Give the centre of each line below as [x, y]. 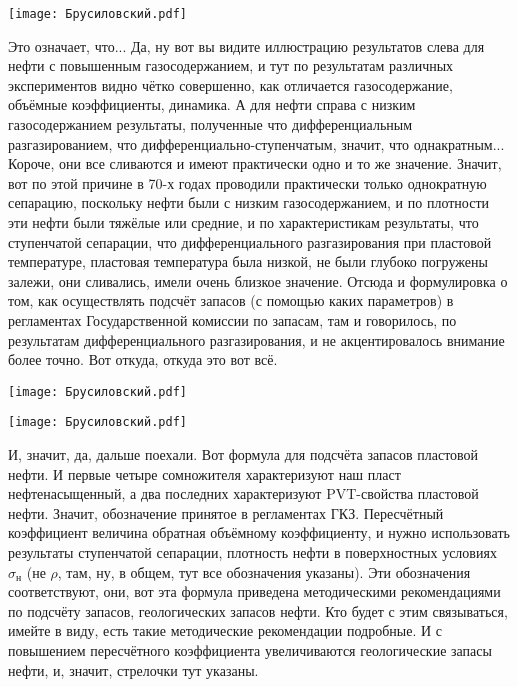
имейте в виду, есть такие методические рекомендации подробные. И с [225, 630]
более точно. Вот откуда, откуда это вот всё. [143, 359]
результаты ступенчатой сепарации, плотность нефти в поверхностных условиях [252, 552]
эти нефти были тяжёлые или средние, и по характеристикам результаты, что [243, 222]
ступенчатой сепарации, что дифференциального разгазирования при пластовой [250, 241]
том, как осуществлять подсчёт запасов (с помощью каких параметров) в [231, 300]
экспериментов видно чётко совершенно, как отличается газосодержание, [230, 84]
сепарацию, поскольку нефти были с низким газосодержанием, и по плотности [248, 202]
